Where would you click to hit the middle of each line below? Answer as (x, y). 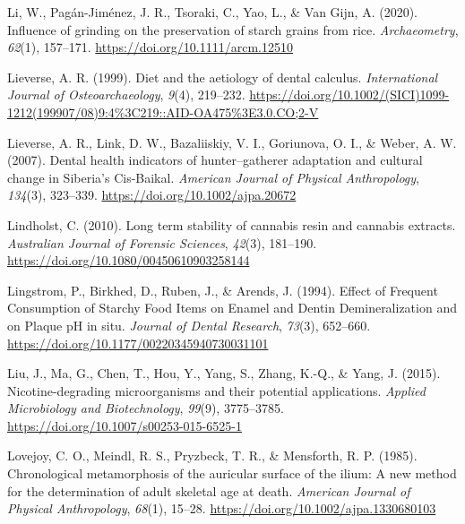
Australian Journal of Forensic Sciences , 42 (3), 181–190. (162, 242)
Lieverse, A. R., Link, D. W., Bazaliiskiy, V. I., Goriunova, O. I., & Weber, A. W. (232, 142)
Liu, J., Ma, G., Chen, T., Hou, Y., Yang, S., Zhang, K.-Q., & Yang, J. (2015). (224, 373)
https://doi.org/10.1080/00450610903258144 (129, 260)
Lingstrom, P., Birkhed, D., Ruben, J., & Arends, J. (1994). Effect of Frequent (223, 290)
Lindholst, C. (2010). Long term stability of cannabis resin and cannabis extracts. (232, 224)
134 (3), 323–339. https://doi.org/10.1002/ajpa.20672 (152, 195)
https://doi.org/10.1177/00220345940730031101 (138, 343)
